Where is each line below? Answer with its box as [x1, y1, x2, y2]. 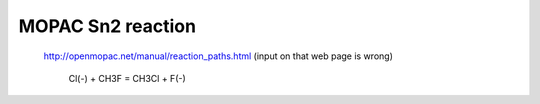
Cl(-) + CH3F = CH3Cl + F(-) [68, 72, 187, 84]
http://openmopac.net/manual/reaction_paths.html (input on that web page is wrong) [43, 50, 394, 62]
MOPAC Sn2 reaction [18, 15, 197, 37]
